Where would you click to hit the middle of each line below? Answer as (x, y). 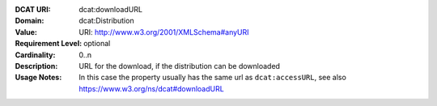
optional (97, 44)
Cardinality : (35, 55)
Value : (26, 32)
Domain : (30, 21)
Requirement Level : (49, 44)
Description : (36, 66)
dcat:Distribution (106, 21)
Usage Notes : (38, 78)
